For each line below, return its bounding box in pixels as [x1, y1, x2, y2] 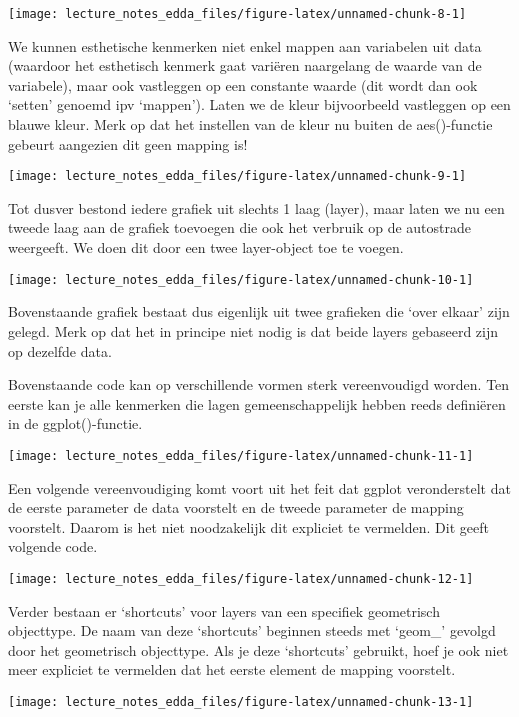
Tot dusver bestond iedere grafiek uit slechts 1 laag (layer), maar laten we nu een [8, 197, 505, 218]
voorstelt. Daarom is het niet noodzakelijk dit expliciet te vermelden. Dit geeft [8, 516, 489, 537]
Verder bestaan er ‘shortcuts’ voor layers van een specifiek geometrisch [8, 600, 440, 621]
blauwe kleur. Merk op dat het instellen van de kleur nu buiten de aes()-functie [8, 114, 493, 135]
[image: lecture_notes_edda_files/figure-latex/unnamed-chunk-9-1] [8, 169, 467, 184]
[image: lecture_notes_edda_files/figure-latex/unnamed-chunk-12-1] [8, 571, 474, 586]
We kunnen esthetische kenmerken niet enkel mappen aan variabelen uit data [8, 35, 482, 56]
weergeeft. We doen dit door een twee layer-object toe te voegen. [8, 237, 404, 258]
